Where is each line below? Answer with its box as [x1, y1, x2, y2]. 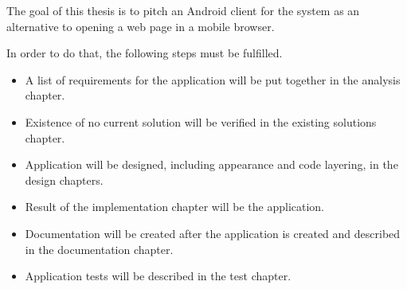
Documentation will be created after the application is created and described [25, 225, 401, 241]
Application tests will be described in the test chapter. [25, 268, 292, 284]
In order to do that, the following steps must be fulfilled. [6, 45, 283, 61]
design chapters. [25, 171, 104, 188]
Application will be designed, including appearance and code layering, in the [25, 156, 398, 173]
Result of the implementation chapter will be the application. [25, 198, 325, 215]
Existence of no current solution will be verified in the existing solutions [25, 113, 377, 130]
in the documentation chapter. [25, 240, 174, 257]
